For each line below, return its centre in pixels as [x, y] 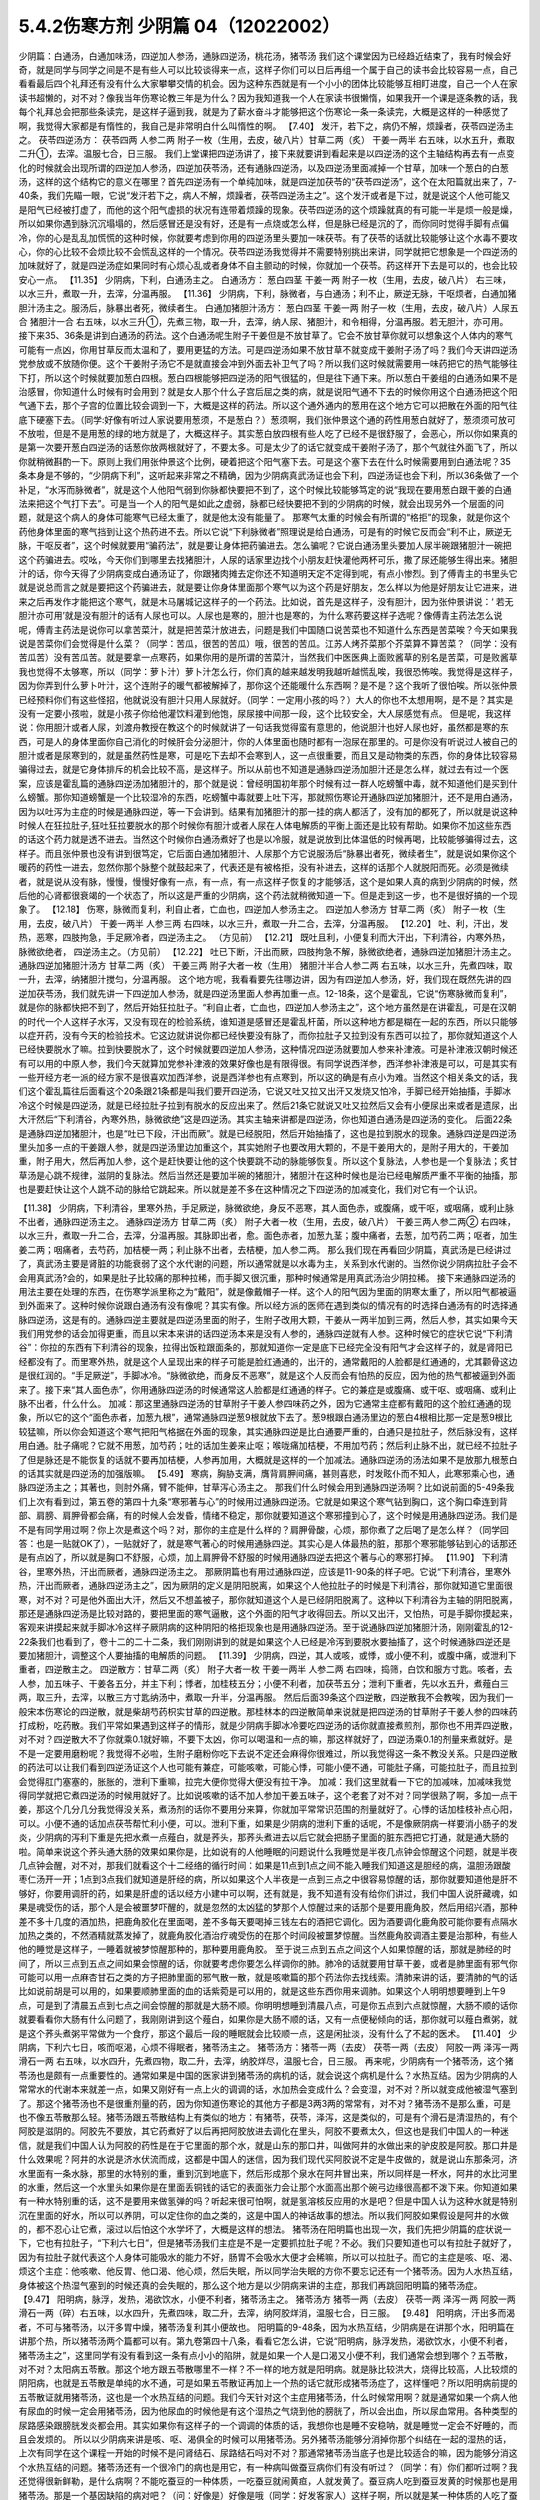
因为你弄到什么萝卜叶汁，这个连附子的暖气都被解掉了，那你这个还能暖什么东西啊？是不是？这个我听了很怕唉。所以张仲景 [268, 686]
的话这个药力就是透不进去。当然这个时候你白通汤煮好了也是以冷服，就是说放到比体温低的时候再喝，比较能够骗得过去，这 [268, 839]
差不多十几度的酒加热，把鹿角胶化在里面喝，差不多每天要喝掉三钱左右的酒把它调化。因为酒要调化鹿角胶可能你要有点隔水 [268, 1921]
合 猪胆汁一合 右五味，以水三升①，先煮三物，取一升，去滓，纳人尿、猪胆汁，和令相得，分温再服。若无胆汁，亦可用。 [263, 321]
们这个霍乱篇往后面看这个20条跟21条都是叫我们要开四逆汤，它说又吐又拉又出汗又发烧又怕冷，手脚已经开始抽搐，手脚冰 [265, 1091]
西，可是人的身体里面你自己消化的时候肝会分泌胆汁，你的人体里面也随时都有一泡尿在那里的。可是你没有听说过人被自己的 [268, 741]
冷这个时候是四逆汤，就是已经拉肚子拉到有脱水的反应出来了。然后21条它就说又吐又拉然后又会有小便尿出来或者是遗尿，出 [268, 1105]
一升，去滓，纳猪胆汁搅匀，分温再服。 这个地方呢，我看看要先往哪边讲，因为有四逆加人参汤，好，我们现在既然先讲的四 [265, 979]
